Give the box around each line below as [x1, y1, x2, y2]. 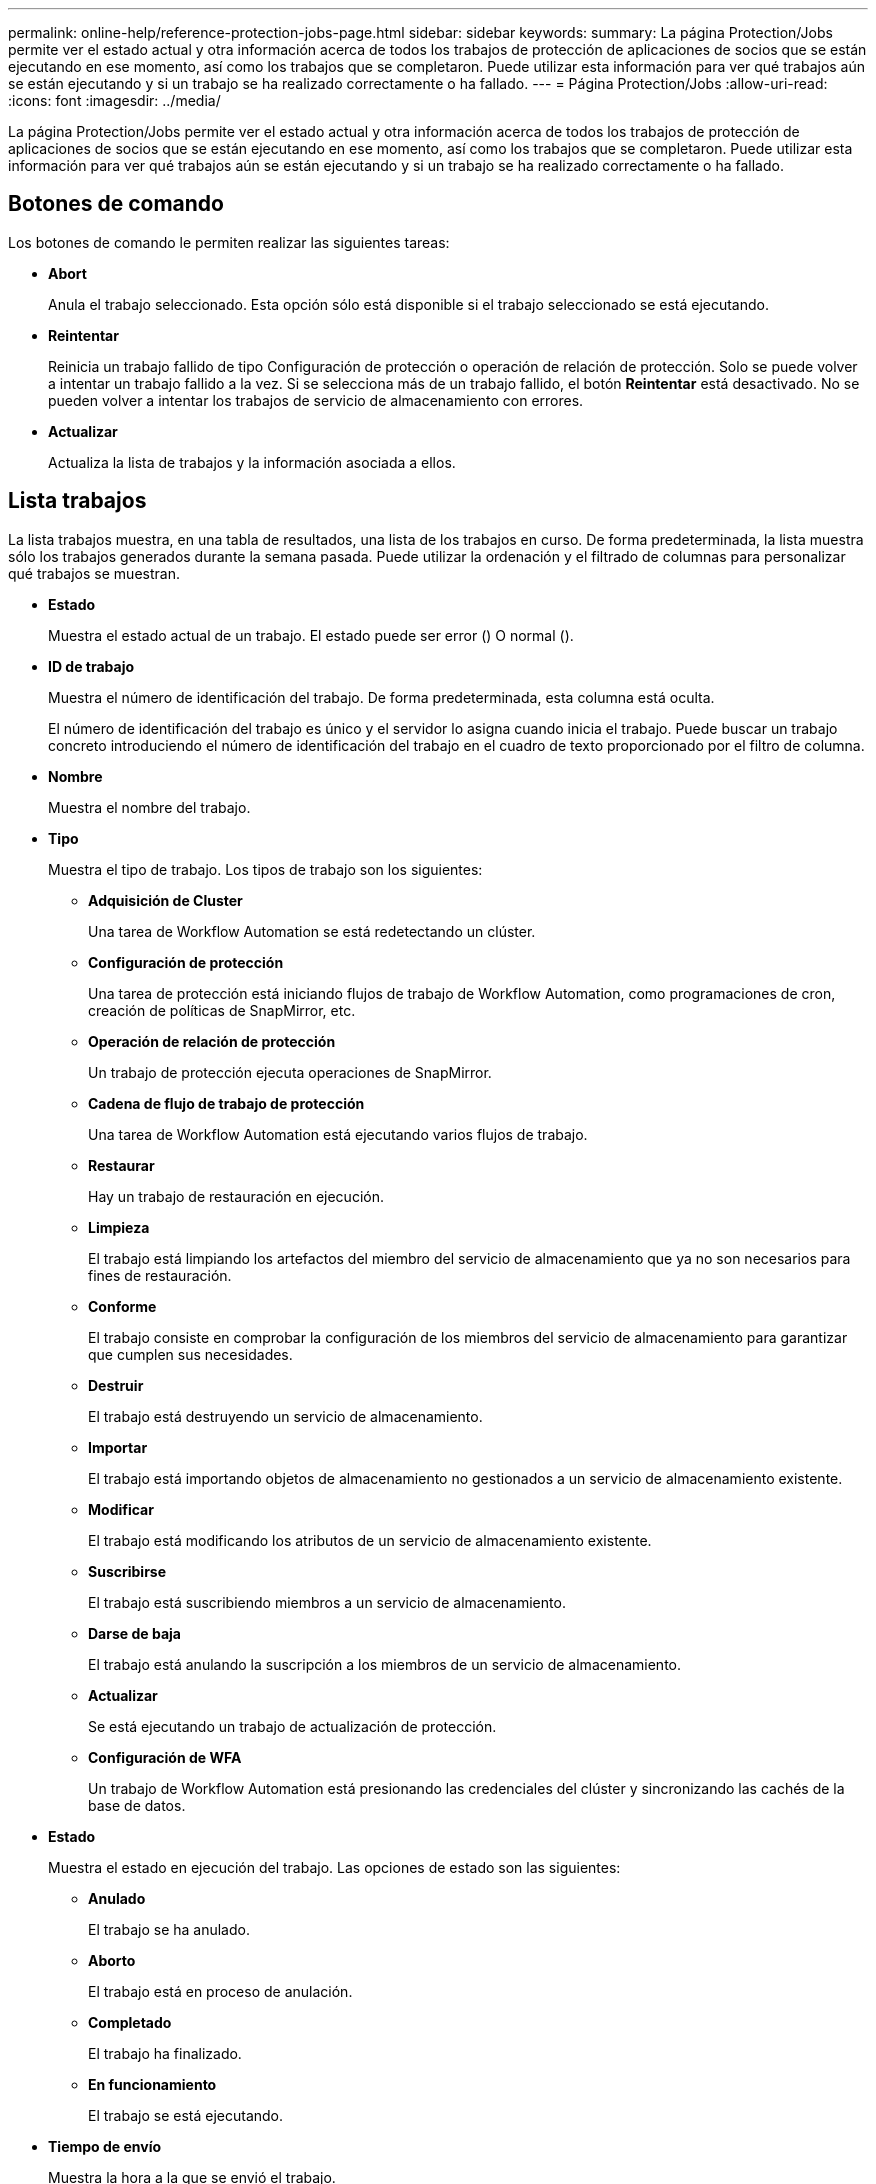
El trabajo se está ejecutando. [88, 2106, 284, 2124]
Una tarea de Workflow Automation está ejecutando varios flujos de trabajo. [88, 1125, 588, 1143]
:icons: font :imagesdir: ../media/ [8, 92, 221, 109]
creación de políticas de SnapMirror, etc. [88, 1001, 356, 1019]
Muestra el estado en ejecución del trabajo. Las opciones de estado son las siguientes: [48, 1858, 621, 1876]
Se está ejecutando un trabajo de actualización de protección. [88, 1717, 497, 1735]
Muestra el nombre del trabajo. [48, 798, 251, 816]
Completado [88, 2013, 172, 2031]
